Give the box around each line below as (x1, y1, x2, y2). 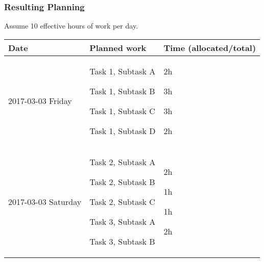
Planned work (89, 41, 147, 54)
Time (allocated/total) (163, 41, 256, 54)
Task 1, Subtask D (89, 124, 156, 137)
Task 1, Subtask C (89, 104, 155, 117)
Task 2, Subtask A (89, 155, 156, 168)
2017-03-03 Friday (8, 95, 72, 107)
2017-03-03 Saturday (8, 195, 82, 207)
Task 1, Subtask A (89, 65, 156, 77)
